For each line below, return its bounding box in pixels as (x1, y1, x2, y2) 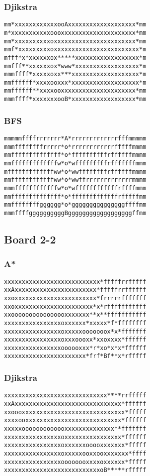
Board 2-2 (4, 231, 56, 246)
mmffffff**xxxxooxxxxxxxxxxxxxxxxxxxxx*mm (4, 87, 147, 95)
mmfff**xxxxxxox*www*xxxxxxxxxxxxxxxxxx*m (4, 62, 147, 70)
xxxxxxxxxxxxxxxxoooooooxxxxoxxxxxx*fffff (4, 458, 147, 466)
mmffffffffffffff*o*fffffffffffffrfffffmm (4, 193, 147, 200)
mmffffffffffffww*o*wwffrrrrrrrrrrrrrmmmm (4, 176, 147, 184)
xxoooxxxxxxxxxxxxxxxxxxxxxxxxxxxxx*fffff (4, 408, 147, 416)
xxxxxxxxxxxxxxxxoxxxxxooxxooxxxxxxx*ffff (4, 450, 147, 457)
